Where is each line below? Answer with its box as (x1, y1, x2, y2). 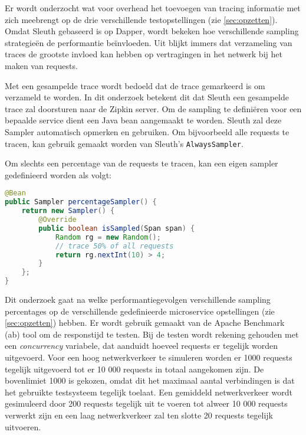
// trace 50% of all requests (55, 241, 174, 250)
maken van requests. (5, 59, 78, 71)
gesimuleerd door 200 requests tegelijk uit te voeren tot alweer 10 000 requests (5, 397, 288, 410)
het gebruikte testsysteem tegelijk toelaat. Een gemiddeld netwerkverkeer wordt (5, 385, 292, 398)
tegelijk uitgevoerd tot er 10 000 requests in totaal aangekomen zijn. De (5, 362, 264, 375)
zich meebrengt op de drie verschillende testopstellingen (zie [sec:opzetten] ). (5, 13, 278, 25)
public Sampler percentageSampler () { (5, 198, 157, 207)
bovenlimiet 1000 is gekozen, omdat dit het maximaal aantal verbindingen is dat (5, 374, 295, 387)
